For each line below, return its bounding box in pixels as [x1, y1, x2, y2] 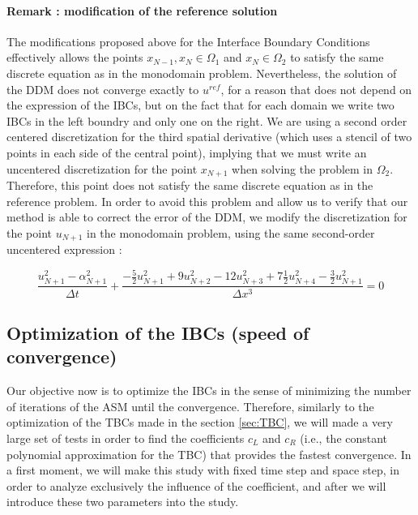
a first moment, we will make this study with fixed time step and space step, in [6, 461, 400, 479]
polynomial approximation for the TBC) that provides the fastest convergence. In [6, 445, 412, 462]
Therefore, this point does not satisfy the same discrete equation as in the [6, 177, 373, 193]
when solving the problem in [232, 160, 373, 177]
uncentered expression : [6, 241, 122, 258]
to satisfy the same [290, 49, 384, 66]
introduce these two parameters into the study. [6, 493, 239, 510]
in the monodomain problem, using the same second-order [86, 224, 375, 241]
